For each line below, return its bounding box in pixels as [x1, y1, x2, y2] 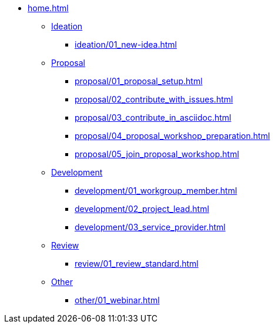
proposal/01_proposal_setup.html [75, 76, 203, 86]
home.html [28, 3, 69, 13]
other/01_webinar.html [75, 295, 160, 305]
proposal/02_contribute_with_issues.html [75, 94, 233, 104]
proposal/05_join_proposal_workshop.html [75, 149, 239, 159]
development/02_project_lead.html [75, 204, 209, 214]
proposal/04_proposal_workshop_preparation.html [75, 131, 270, 141]
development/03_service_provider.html [75, 222, 226, 232]
